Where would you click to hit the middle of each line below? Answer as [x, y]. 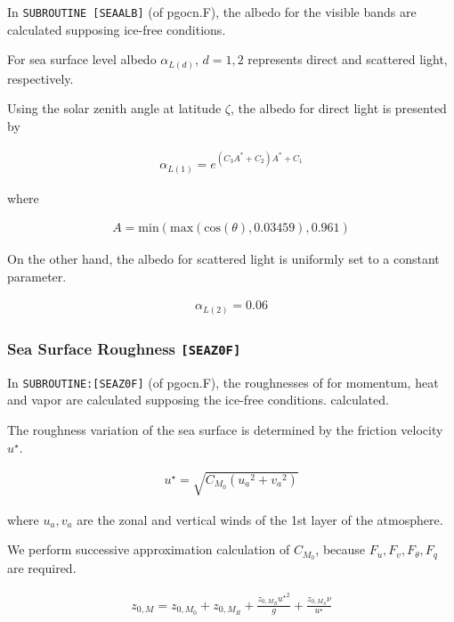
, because [340, 549]
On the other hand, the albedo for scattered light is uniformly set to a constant [223, 259]
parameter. [37, 276]
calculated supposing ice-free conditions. [117, 29]
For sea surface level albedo [82, 59]
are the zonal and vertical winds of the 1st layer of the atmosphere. [260, 519]
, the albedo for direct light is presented [338, 108]
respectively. [41, 78]
